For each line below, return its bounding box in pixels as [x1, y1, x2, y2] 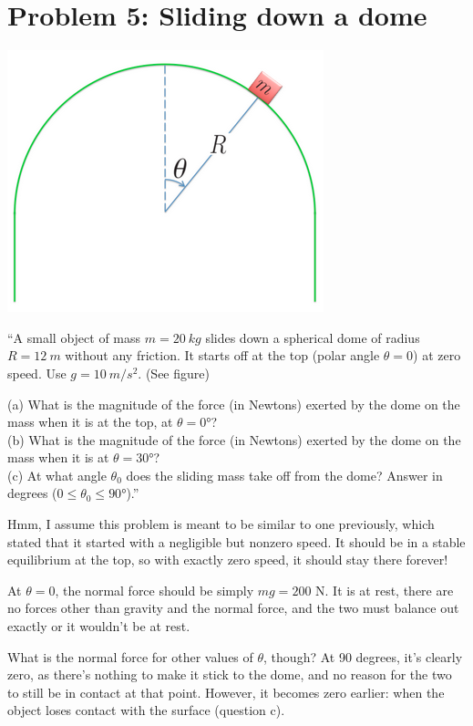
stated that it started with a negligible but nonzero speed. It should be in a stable [7, 532, 466, 551]
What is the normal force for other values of [7, 647, 253, 666]
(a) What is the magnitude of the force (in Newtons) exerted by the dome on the [7, 394, 460, 413]
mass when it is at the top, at [7, 412, 173, 431]
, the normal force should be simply [55, 580, 254, 599]
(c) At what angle [7, 465, 107, 484]
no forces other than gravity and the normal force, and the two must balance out [7, 598, 459, 617]
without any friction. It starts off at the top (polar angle [65, 346, 380, 365]
